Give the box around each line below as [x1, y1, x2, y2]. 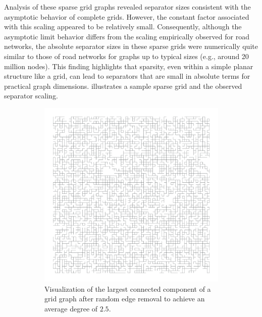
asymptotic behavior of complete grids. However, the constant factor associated [4, 11, 249, 22]
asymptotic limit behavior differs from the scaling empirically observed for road [4, 31, 249, 41]
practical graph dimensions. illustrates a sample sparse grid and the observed [4, 80, 242, 91]
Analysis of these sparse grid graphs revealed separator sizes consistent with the [4, 2, 251, 12]
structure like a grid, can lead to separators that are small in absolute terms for [4, 71, 250, 81]
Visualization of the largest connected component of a [44, 283, 211, 294]
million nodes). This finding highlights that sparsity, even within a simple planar [4, 61, 253, 71]
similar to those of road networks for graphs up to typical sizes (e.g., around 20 [4, 50, 249, 61]
